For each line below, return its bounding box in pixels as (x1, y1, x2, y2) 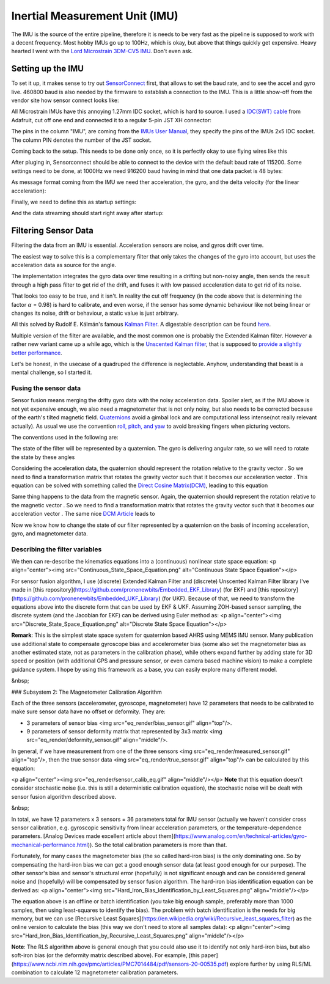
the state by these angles (11, 453, 75, 461)
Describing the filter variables (11, 545, 102, 553)
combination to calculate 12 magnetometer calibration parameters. (11, 969, 178, 976)
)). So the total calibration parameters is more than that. (87, 841, 227, 848)
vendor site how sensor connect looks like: (11, 97, 119, 104)
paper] (200, 952, 218, 959)
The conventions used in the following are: (11, 434, 119, 441)
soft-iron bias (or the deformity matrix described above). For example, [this (11, 952, 200, 959)
